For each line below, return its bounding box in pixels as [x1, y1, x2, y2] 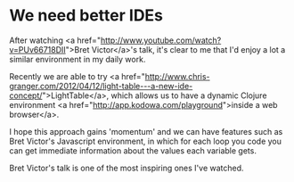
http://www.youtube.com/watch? [100, 35, 222, 45]
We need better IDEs [9, 5, 163, 26]
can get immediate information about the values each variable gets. [9, 145, 257, 156]
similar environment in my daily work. [9, 54, 146, 64]
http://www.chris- [144, 70, 211, 81]
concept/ [9, 90, 43, 101]
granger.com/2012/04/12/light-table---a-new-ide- [9, 80, 193, 91]
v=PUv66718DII [9, 44, 67, 54]
